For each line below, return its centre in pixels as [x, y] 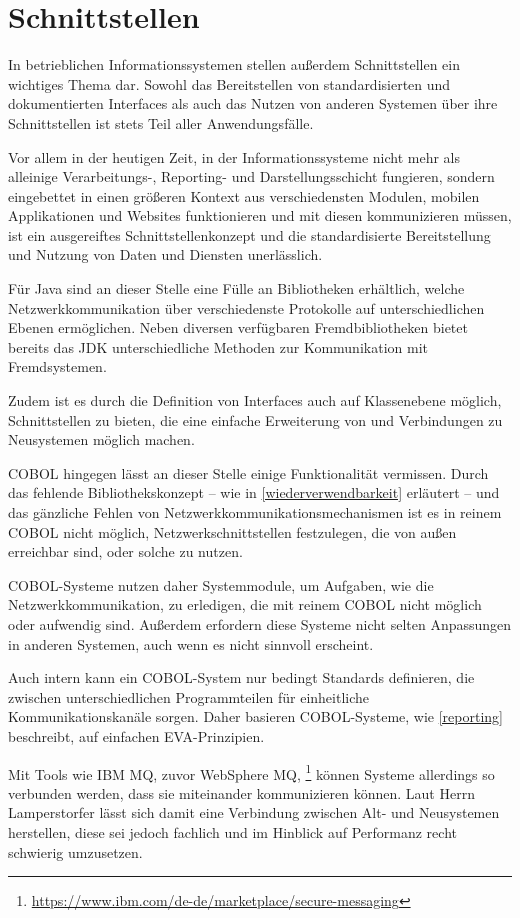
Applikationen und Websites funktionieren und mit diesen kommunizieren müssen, [260, 215]
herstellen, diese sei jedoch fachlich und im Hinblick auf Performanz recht [232, 831]
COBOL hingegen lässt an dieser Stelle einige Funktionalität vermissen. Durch [248, 472]
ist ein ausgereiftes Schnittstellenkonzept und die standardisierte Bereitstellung [249, 234]
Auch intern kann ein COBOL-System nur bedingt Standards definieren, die [241, 677]
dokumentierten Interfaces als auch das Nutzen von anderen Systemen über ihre [253, 103]
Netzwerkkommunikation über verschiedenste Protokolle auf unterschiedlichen [246, 307]
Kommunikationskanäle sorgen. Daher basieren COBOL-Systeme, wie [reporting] [255, 716]
